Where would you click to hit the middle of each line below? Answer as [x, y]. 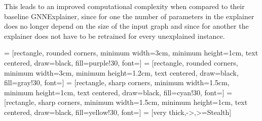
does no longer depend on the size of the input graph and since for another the [126, 26]
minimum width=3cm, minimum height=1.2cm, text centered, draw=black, [121, 72]
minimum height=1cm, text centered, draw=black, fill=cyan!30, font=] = [118, 92]
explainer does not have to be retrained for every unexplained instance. [115, 36]
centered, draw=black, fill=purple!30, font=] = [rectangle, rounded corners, [121, 62]
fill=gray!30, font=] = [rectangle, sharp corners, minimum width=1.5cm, [117, 82]
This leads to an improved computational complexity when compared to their [124, 6]
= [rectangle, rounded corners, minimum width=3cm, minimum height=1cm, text [131, 53]
